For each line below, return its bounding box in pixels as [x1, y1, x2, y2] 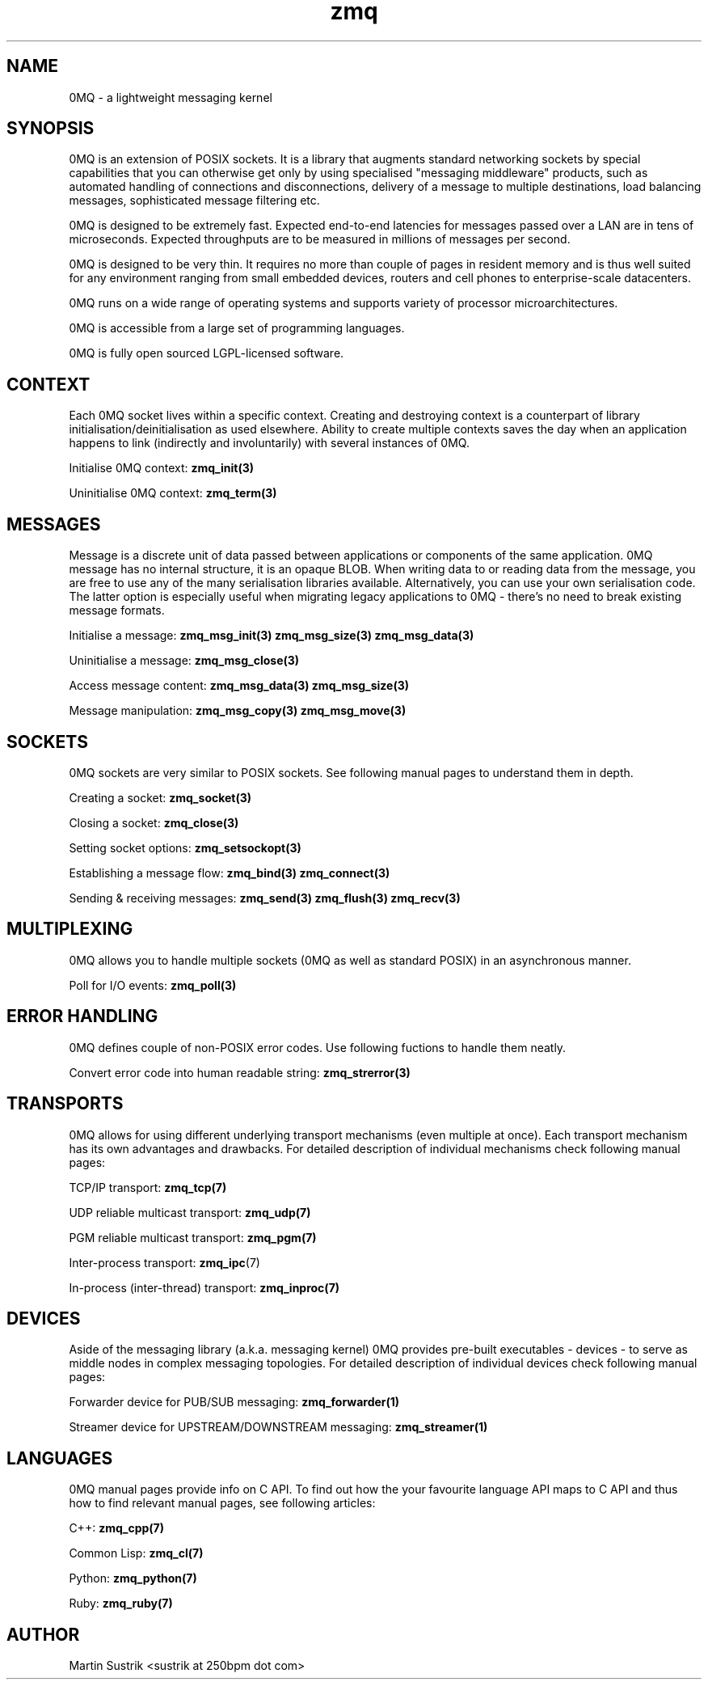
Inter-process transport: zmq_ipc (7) [69, 1255, 260, 1270]
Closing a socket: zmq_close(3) [69, 815, 239, 830]
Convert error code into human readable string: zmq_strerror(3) [69, 1065, 411, 1080]
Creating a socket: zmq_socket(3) [69, 790, 252, 805]
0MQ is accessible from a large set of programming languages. [69, 321, 405, 336]
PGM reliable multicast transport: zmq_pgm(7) [69, 1230, 317, 1244]
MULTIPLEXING [6, 919, 133, 940]
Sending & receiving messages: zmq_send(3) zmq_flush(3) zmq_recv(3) [69, 890, 461, 905]
